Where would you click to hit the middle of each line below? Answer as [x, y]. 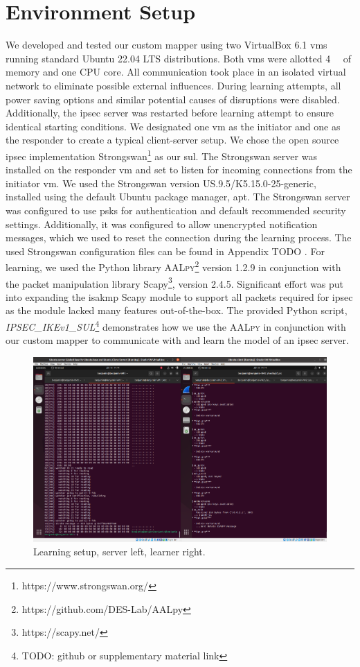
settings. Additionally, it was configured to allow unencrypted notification [162, 224]
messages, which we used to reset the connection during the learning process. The [179, 237]
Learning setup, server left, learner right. [119, 552]
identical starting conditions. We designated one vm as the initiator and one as [173, 126]
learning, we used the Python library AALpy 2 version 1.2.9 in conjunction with [173, 266]
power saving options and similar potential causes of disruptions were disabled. [173, 99]
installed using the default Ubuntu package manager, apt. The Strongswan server [178, 197]
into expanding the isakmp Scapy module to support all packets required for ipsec [179, 296]
